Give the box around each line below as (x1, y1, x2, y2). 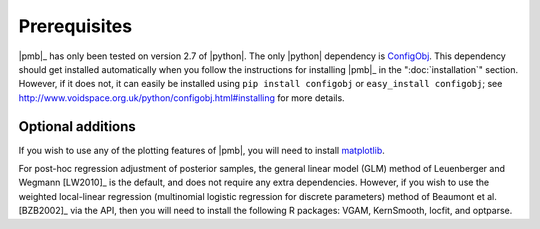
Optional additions (18, 118, 137, 135)
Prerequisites (18, 15, 133, 37)
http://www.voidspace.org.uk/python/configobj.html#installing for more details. (18, 91, 345, 104)
